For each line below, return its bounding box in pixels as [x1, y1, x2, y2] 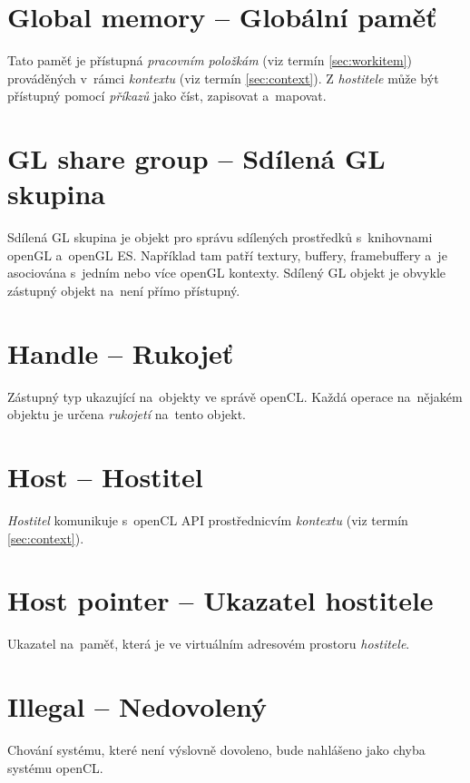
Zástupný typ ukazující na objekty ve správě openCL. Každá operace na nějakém [7, 387, 463, 406]
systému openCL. [7, 758, 103, 777]
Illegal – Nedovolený [7, 688, 267, 725]
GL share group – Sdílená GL [7, 140, 386, 177]
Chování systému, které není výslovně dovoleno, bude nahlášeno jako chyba [7, 740, 426, 759]
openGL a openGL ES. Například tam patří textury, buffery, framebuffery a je [7, 245, 447, 264]
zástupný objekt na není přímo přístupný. [7, 281, 240, 299]
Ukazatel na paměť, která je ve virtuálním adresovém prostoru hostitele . [7, 634, 410, 653]
